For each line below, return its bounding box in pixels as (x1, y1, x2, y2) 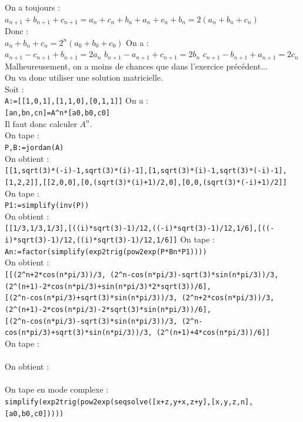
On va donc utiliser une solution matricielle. (5, 71, 163, 84)
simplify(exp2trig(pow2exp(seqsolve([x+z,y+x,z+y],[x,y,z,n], (5, 397, 254, 406)
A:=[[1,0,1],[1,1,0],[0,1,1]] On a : (5, 94, 149, 107)
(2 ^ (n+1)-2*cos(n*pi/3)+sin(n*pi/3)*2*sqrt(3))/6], (5, 282, 211, 291)
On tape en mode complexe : (5, 383, 109, 396)
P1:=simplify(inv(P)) (5, 201, 89, 210)
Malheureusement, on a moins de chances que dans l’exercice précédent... (5, 59, 268, 72)
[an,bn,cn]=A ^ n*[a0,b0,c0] (5, 109, 110, 118)
